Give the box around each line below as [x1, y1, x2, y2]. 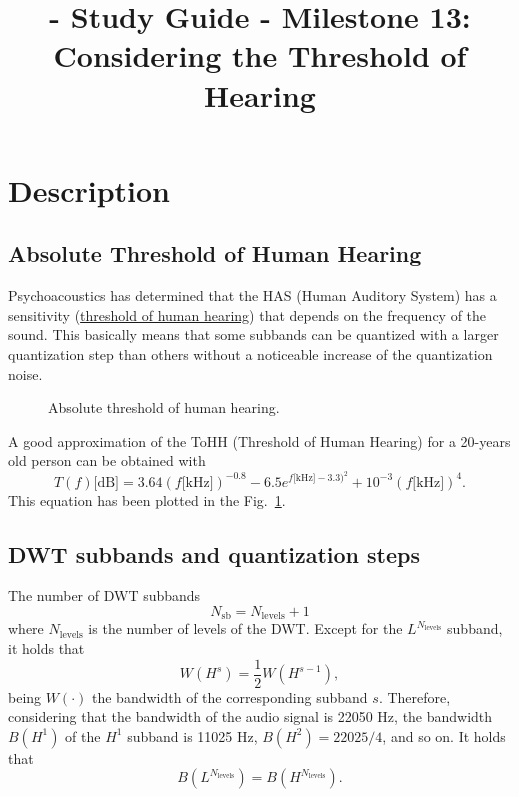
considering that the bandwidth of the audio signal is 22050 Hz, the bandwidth [8, 706, 493, 727]
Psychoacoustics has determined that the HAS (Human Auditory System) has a [8, 285, 497, 306]
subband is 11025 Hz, [127, 725, 258, 746]
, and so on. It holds [382, 725, 506, 746]
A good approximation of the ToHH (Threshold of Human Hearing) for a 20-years [8, 430, 511, 451]
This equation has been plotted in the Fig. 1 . [8, 489, 286, 510]
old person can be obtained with [8, 450, 206, 471]
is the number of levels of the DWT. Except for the [88, 618, 403, 639]
